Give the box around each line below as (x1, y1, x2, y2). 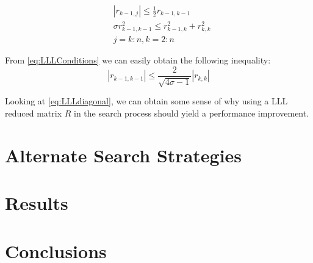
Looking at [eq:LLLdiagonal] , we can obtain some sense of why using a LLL (5, 95, 288, 107)
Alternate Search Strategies (5, 142, 242, 167)
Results (5, 190, 68, 215)
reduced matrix (5, 106, 62, 119)
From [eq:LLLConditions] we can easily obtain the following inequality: (5, 54, 271, 67)
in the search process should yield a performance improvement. (74, 106, 309, 119)
